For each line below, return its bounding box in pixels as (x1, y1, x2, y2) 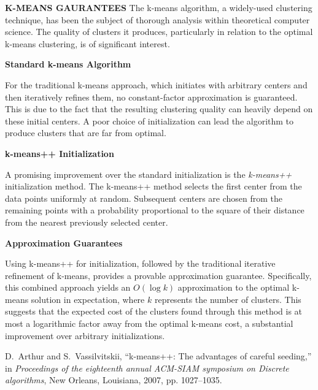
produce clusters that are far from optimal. (5, 126, 166, 139)
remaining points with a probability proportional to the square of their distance (5, 204, 304, 216)
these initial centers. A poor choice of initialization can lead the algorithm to (5, 114, 294, 127)
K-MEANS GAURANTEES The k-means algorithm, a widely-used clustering (5, 1, 312, 13)
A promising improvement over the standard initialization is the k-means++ (5, 167, 292, 180)
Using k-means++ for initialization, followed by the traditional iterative (5, 257, 276, 270)
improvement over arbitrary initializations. (5, 329, 165, 342)
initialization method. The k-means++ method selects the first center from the (5, 180, 302, 193)
